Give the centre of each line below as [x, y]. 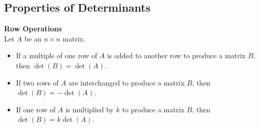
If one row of [36, 109]
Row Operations [33, 29]
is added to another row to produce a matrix [176, 55]
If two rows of [37, 82]
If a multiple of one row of [57, 55]
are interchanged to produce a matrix [126, 82]
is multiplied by [90, 109]
